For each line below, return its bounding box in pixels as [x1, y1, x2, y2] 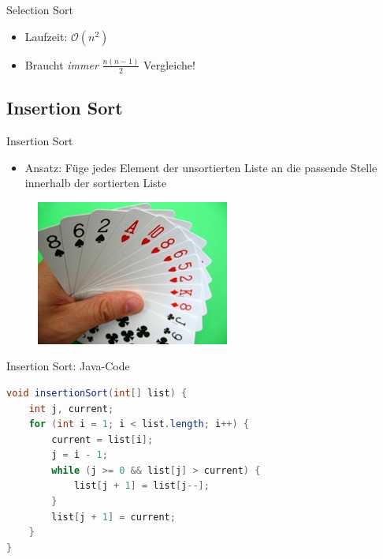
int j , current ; [28, 403, 114, 415]
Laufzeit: [24, 28, 68, 44]
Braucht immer [24, 56, 99, 73]
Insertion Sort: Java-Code [6, 358, 130, 374]
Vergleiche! [143, 56, 195, 73]
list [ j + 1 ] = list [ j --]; [73, 480, 210, 492]
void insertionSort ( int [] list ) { [6, 387, 188, 399]
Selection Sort [6, 2, 73, 17]
